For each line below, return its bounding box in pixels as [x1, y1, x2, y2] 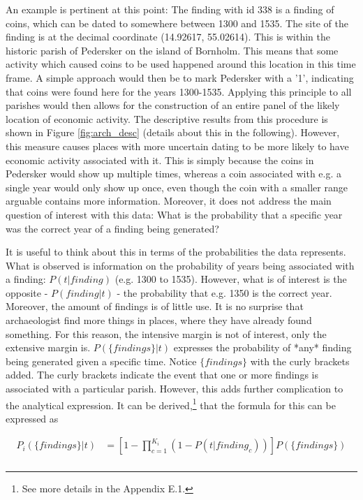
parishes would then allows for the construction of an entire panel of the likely [6, 98, 340, 112]
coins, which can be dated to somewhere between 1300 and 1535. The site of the [6, 15, 348, 30]
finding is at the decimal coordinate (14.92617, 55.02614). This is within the [6, 29, 331, 44]
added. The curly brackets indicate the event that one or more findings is [6, 367, 318, 382]
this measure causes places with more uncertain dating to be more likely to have [6, 138, 349, 153]
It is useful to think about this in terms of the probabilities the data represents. [6, 244, 346, 259]
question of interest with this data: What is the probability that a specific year [6, 207, 343, 221]
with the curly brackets [250, 353, 350, 368]
